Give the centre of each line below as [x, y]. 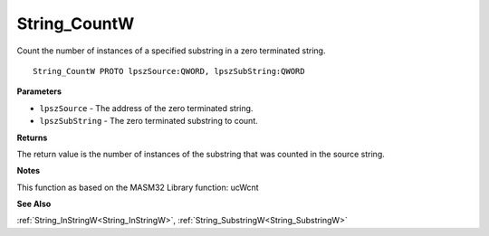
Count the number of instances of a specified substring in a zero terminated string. [171, 51]
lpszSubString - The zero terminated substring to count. [149, 121]
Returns [32, 137]
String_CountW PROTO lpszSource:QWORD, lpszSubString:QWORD [169, 71]
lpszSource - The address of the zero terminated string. [146, 108]
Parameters [39, 91]
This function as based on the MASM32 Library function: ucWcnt [138, 187]
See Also [34, 204]
